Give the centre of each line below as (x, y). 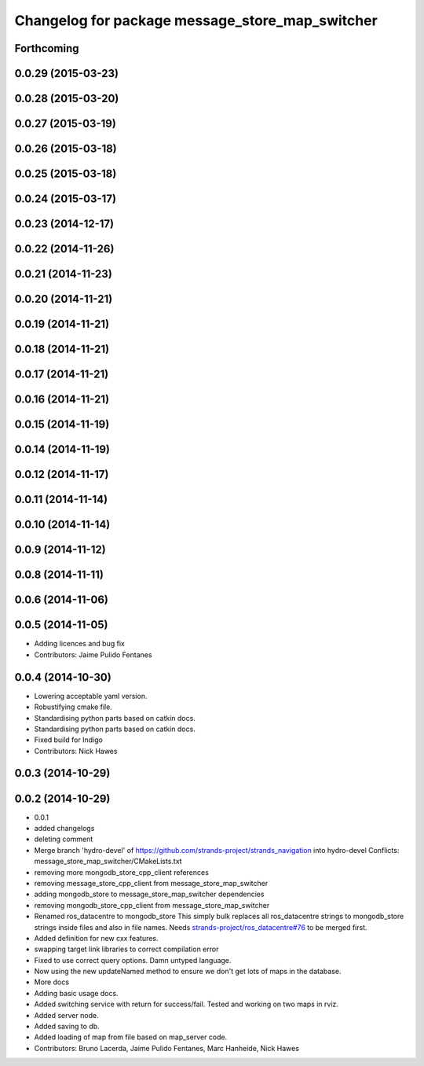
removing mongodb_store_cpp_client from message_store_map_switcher (152, 905)
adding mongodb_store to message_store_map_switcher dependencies (149, 894)
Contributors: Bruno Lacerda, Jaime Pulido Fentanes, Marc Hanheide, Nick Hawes (167, 1048)
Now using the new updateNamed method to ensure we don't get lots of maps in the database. (188, 972)
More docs (52, 982)
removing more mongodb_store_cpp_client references (122, 872)
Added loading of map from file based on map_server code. (131, 1037)
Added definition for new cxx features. (96, 938)
